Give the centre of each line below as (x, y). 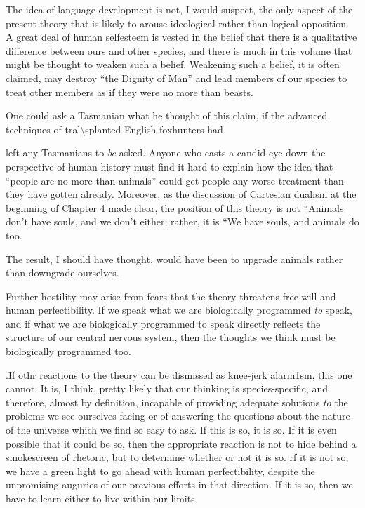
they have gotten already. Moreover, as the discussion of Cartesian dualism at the (181, 194)
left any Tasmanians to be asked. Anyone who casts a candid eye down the (166, 153)
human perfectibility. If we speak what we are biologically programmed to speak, (179, 310)
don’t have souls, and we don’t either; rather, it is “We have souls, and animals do (182, 221)
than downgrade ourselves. (62, 273)
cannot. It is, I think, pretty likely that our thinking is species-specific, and (167, 388)
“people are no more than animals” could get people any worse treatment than (175, 180)
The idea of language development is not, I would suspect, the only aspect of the (179, 9)
